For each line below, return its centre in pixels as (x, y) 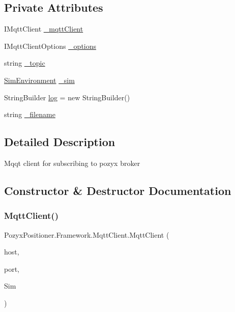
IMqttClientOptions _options (50, 46)
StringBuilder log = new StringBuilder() (67, 97)
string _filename (30, 114)
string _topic (25, 63)
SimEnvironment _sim (39, 80)
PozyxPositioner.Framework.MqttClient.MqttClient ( (87, 234)
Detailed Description (60, 142)
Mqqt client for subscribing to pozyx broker (72, 163)
